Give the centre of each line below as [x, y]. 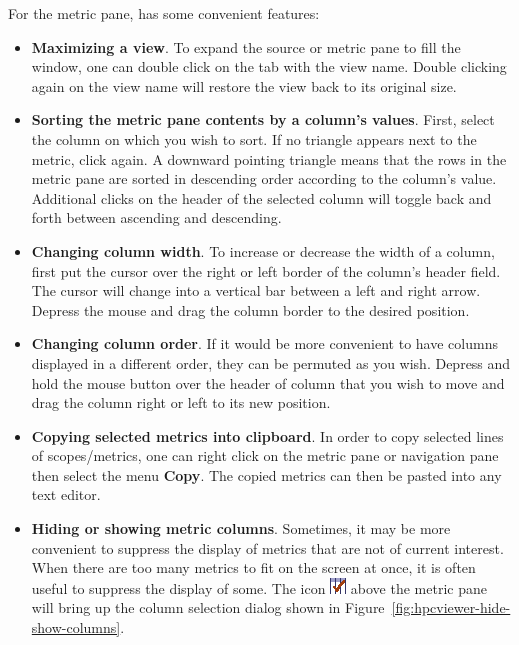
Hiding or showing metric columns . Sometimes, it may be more [241, 528]
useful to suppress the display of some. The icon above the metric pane [259, 587]
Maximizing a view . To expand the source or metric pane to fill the [246, 46]
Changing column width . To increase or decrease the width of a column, [263, 250]
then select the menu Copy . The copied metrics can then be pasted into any [266, 474]
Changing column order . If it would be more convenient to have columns [264, 343]
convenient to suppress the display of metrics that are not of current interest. [267, 547]
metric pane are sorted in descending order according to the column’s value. [264, 178]
